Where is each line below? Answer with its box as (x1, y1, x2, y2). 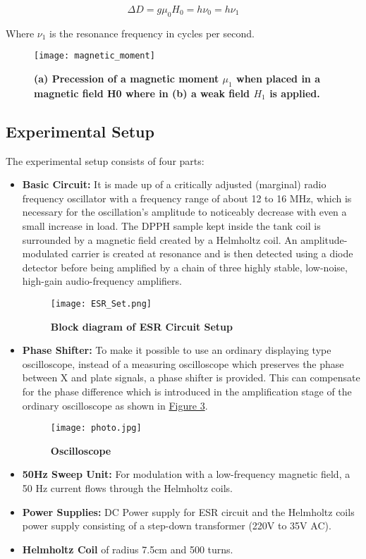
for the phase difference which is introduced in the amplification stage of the (22, 384, 352, 399)
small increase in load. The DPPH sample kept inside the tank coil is (22, 219, 321, 233)
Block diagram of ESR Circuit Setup (50, 319, 233, 333)
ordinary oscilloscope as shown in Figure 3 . (22, 398, 208, 412)
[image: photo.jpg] (50, 423, 142, 434)
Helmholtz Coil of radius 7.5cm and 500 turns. (22, 541, 233, 556)
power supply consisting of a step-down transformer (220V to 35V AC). (22, 518, 331, 533)
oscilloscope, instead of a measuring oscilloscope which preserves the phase (22, 356, 344, 371)
